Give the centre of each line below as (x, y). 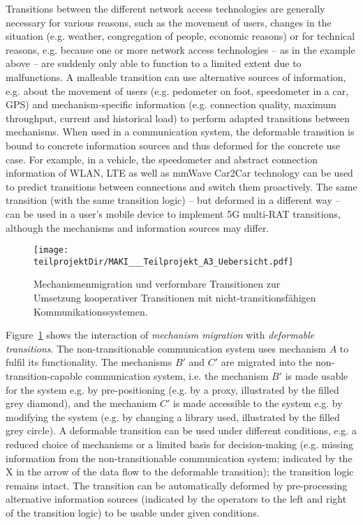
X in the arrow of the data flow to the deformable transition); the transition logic (180, 472)
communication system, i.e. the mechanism (177, 375)
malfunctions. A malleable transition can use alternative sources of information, (176, 76)
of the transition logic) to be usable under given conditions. (133, 512)
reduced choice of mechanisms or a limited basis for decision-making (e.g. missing (179, 444)
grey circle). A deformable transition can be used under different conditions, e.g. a (181, 430)
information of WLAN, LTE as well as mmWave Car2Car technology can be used (179, 173)
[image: (51, 250)
